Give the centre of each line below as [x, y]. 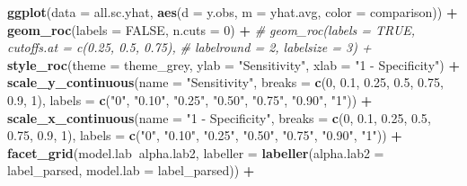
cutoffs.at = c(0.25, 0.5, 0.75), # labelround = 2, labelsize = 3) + [189, 47]
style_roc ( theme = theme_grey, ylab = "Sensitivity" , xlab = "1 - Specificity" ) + [233, 64]
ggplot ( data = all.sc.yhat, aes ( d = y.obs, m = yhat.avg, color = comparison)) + [233, 12]
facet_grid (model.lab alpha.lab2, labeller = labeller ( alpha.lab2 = [196, 152]
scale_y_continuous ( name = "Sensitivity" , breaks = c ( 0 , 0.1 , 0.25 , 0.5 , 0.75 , [225, 82]
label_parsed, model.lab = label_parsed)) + [131, 170]
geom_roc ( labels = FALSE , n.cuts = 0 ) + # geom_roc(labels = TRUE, [211, 29]
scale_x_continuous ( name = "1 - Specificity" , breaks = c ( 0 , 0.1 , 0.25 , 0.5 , [219, 117]
